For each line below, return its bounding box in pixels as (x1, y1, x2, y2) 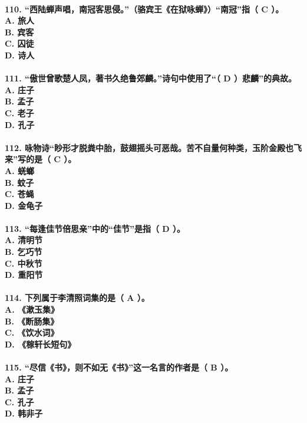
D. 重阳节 (5, 268, 43, 281)
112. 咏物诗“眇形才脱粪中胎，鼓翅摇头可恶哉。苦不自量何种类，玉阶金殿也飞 (5, 141, 302, 153)
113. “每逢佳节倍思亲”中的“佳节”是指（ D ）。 (5, 222, 186, 234)
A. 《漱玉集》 (5, 303, 59, 316)
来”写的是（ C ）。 (5, 153, 77, 165)
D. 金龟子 (5, 199, 43, 211)
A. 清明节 (5, 234, 42, 246)
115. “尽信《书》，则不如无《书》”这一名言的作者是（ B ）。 (5, 361, 233, 373)
